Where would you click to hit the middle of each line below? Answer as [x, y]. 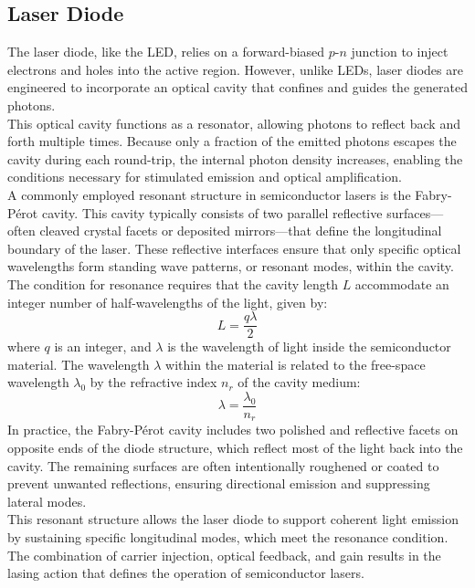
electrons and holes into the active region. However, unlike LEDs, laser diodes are [235, 69]
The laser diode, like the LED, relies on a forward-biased [166, 52]
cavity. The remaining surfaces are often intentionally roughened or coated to [223, 465]
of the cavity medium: [299, 382]
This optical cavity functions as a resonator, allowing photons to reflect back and [234, 123]
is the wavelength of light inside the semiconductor [309, 346]
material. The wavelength [79, 364]
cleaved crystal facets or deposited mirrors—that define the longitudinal [241, 231]
